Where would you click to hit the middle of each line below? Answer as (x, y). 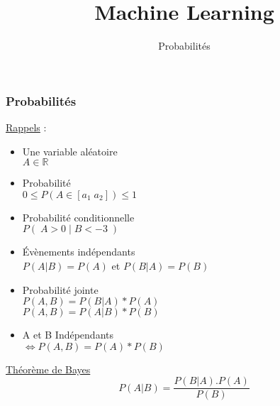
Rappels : (26, 127)
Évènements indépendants (79, 252)
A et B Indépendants (68, 335)
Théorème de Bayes (48, 369)
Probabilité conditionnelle (78, 217)
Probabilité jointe (60, 289)
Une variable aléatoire (70, 151)
